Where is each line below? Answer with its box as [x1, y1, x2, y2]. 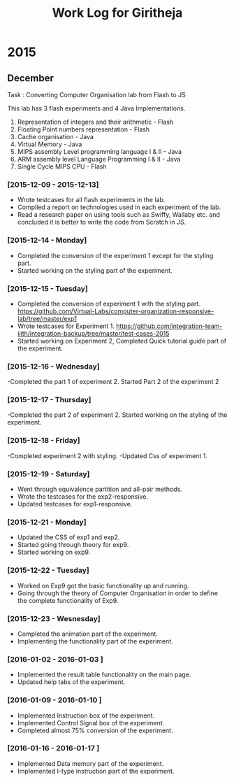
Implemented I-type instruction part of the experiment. [17, 767, 175, 775]
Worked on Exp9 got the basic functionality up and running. [17, 581, 189, 590]
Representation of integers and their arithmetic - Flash [17, 118, 174, 126]
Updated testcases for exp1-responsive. [17, 500, 133, 509]
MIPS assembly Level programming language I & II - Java [17, 148, 182, 155]
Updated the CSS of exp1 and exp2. [17, 533, 120, 541]
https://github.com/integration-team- [116, 322, 223, 330]
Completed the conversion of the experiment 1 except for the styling [17, 251, 214, 260]
